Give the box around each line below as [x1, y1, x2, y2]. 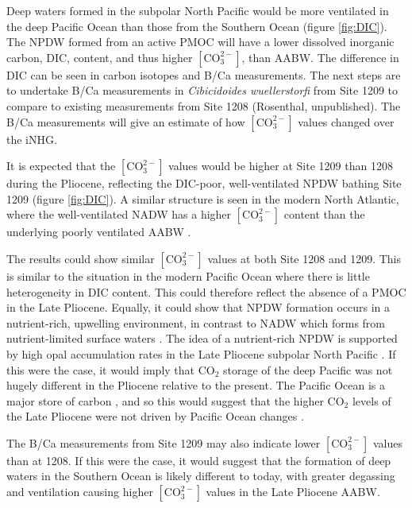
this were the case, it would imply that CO [6, 361, 215, 378]
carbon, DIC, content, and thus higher [6, 48, 193, 65]
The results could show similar [6, 250, 155, 266]
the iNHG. [6, 130, 57, 147]
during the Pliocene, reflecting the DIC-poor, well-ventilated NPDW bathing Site [6, 175, 402, 192]
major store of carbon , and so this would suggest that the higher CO [6, 392, 345, 409]
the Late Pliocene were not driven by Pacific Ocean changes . [6, 408, 304, 425]
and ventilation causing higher [6, 483, 153, 500]
